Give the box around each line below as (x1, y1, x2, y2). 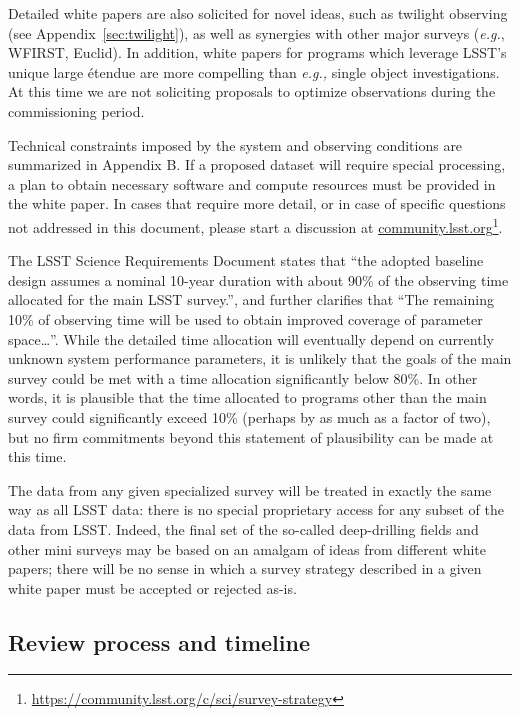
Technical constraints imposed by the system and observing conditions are (8, 134, 463, 155)
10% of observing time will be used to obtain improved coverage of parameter (8, 308, 483, 329)
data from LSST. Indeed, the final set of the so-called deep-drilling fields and (8, 518, 479, 539)
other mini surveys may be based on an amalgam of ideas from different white (8, 538, 486, 559)
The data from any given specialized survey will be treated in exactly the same (8, 479, 492, 500)
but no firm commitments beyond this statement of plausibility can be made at (8, 426, 494, 447)
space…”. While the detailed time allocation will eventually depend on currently (8, 328, 494, 349)
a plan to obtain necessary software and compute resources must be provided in (8, 173, 496, 194)
